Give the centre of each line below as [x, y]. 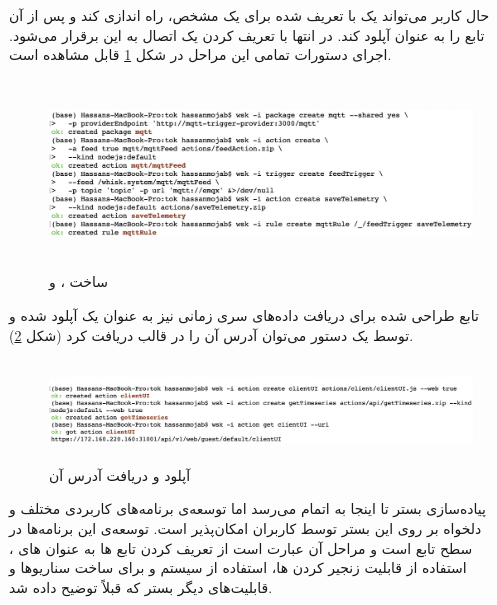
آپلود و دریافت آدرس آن [120, 474]
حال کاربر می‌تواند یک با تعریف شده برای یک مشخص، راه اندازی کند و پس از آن [249, 15]
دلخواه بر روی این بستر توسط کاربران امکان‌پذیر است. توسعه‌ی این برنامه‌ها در [245, 527]
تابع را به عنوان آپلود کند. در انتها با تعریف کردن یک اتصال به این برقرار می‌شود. [247, 34]
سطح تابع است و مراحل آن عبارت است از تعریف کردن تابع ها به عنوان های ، [241, 547]
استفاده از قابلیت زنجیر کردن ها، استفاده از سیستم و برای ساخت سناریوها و [238, 567]
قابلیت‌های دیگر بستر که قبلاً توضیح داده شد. [141, 586]
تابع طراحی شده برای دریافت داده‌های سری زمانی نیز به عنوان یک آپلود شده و [244, 314]
